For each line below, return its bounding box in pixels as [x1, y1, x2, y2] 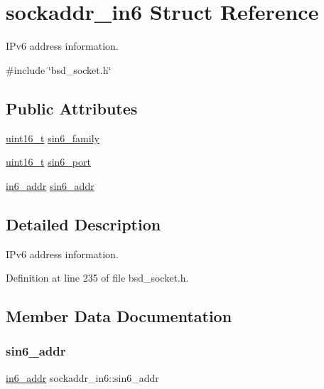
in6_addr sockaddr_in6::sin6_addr [6, 370, 159, 385]
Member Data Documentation [6, 305, 232, 327]
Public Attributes [6, 97, 138, 119]
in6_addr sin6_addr [6, 178, 94, 193]
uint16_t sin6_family [6, 130, 99, 145]
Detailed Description [6, 213, 161, 235]
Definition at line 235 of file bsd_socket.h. [6, 270, 189, 285]
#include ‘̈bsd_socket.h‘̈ [6, 62, 112, 77]
